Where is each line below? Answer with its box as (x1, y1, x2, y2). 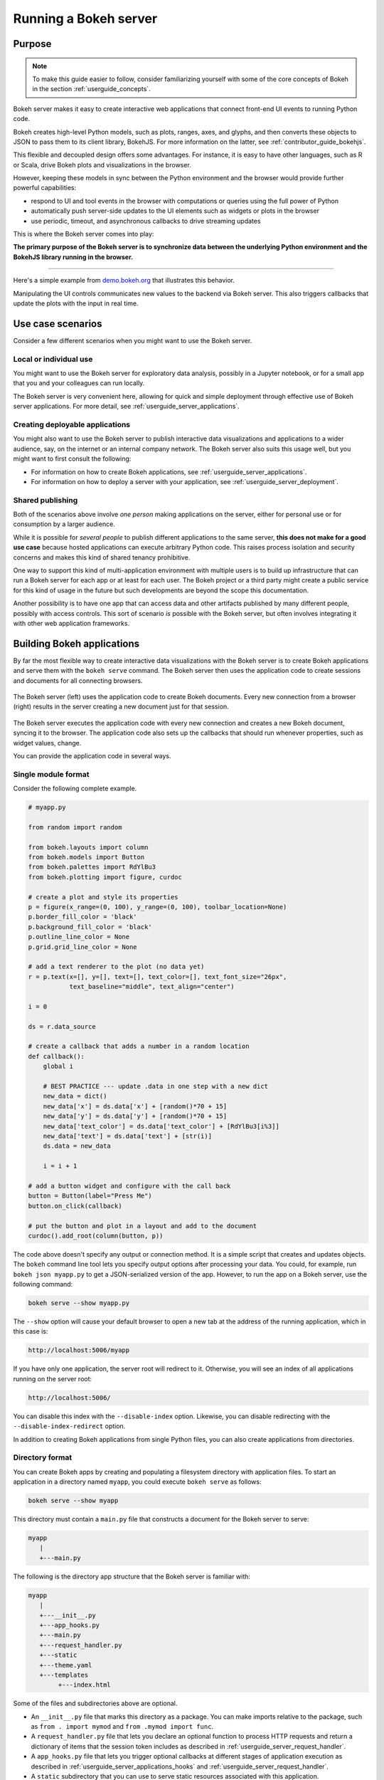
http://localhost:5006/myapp (28, 1346, 130, 1354)
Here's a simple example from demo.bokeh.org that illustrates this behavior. (13, 276, 235, 285)
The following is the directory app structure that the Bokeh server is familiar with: (13, 1572, 250, 1581)
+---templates (39, 1670, 89, 1679)
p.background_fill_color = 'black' (28, 923, 152, 931)
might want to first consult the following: (13, 454, 132, 463)
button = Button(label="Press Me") (28, 1192, 152, 1200)
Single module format (13, 769, 90, 779)
